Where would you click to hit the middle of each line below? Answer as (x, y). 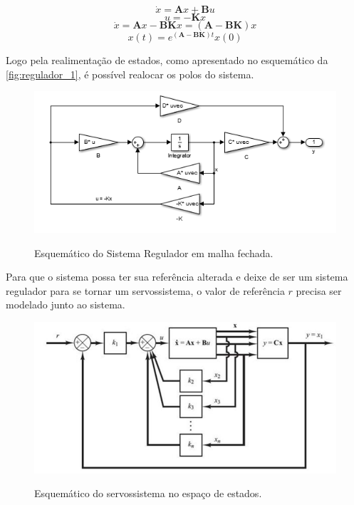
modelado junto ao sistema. (66, 304)
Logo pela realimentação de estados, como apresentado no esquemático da (167, 60)
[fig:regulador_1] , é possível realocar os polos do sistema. (130, 74)
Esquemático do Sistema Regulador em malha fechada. (154, 252)
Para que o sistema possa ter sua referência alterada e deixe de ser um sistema (177, 277)
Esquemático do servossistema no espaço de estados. (148, 493)
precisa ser (319, 290)
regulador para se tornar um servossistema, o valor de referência (145, 290)
